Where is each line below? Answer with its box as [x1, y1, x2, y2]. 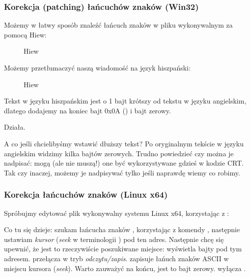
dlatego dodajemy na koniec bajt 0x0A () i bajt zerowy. [4, 105, 171, 115]
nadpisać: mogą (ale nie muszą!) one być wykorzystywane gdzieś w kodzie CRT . [4, 158, 244, 168]
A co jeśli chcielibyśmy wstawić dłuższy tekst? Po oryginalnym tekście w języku [4, 138, 244, 148]
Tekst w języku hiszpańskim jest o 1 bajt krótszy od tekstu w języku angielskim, [4, 96, 247, 106]
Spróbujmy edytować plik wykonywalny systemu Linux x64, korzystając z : [4, 208, 229, 218]
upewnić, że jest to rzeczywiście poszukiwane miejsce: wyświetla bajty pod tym [4, 243, 242, 254]
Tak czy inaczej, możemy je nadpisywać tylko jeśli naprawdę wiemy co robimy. [4, 167, 240, 177]
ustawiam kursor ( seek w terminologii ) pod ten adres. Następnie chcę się [4, 234, 224, 244]
